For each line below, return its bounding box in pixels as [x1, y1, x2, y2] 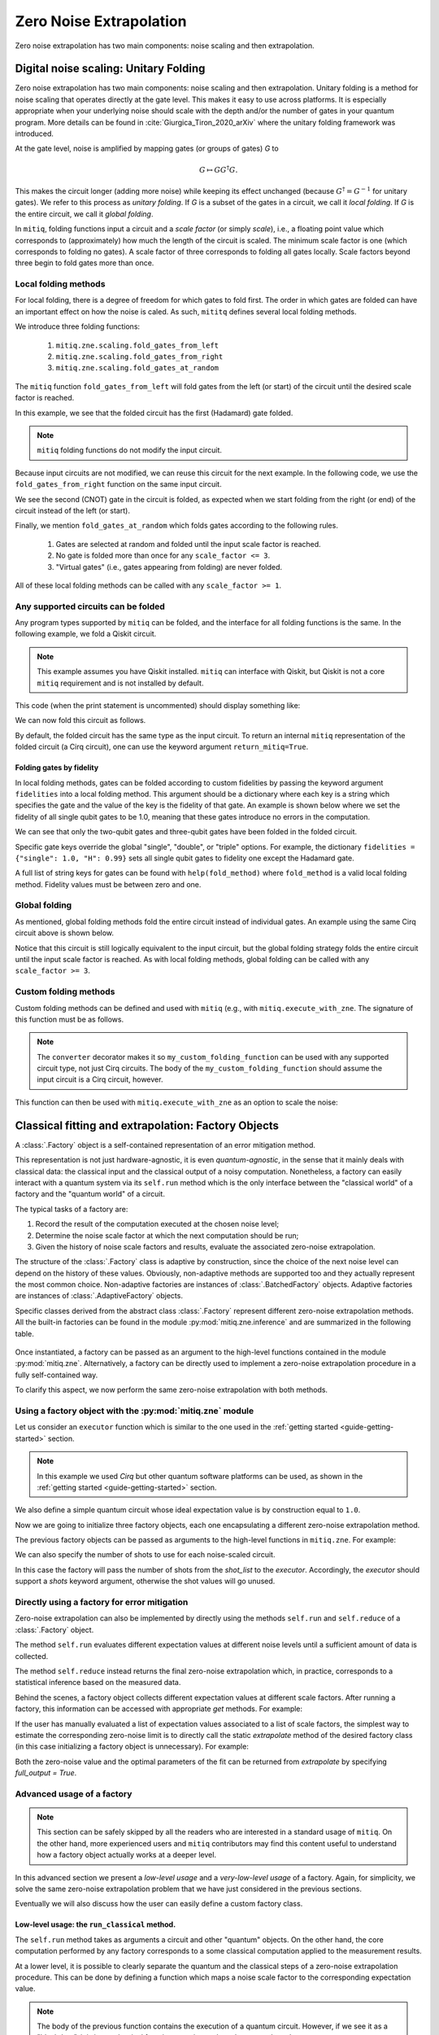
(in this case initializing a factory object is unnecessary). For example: [15, 1742, 250, 1752]
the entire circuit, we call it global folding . [15, 208, 154, 219]
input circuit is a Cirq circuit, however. [37, 1074, 163, 1084]
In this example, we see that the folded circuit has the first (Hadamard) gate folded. [15, 408, 293, 418]
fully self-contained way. [15, 1370, 98, 1380]
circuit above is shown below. [15, 928, 114, 938]
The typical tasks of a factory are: [15, 1204, 128, 1214]
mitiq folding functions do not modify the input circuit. [37, 445, 223, 455]
